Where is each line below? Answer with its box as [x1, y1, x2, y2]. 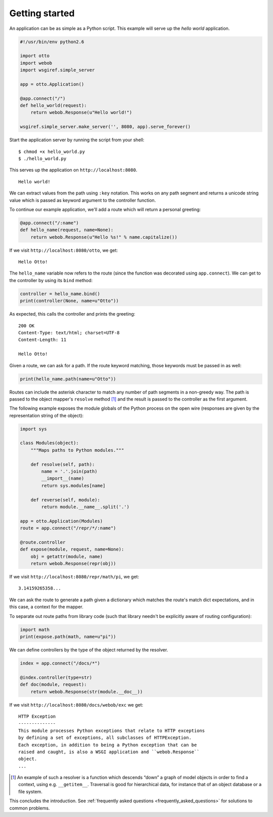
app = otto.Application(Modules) [20, 518, 103, 524]
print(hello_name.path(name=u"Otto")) [20, 376, 116, 382]
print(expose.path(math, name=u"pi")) [20, 634, 116, 640]
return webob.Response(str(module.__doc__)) [30, 689, 143, 694]
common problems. [9, 805, 50, 811]
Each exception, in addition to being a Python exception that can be [18, 742, 197, 748]
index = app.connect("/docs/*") [20, 660, 101, 666]
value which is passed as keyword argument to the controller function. [9, 197, 156, 203]
